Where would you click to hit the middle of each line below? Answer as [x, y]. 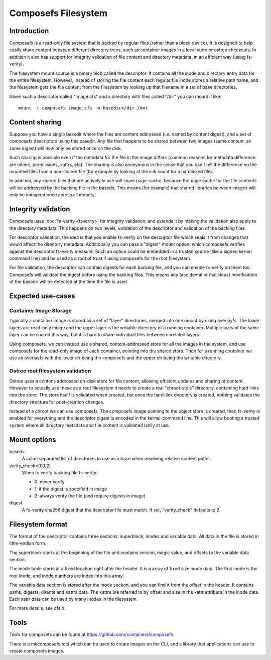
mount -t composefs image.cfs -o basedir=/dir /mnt [83, 108]
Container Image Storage [41, 311]
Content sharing [35, 122]
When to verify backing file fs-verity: [60, 472]
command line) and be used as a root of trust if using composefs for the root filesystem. [100, 258]
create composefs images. [37, 650]
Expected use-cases [42, 296]
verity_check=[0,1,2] [30, 466]
